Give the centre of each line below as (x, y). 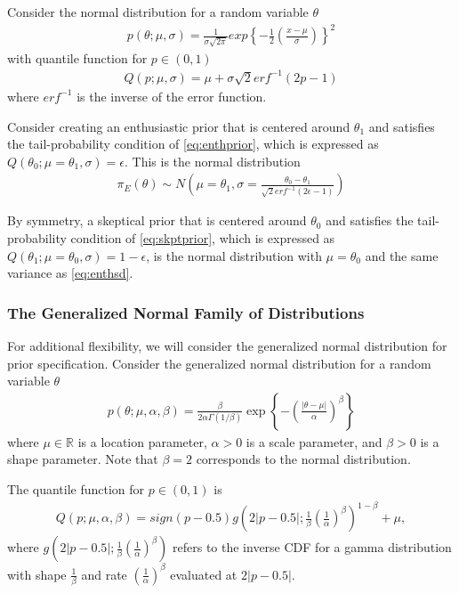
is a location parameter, (142, 441)
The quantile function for (76, 488)
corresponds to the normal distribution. (303, 459)
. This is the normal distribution (213, 161)
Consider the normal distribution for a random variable (158, 12)
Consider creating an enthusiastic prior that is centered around (179, 126)
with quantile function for (77, 57)
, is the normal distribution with (234, 255)
